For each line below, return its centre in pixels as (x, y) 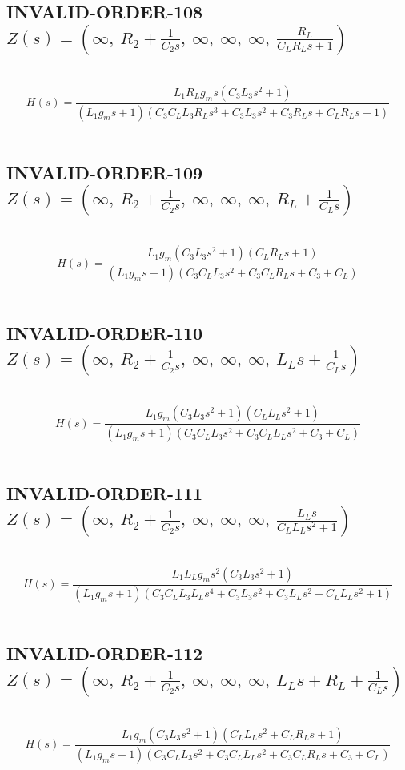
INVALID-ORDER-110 (105, 332)
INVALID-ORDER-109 (105, 172)
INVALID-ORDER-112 (105, 653)
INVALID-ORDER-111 (105, 493)
